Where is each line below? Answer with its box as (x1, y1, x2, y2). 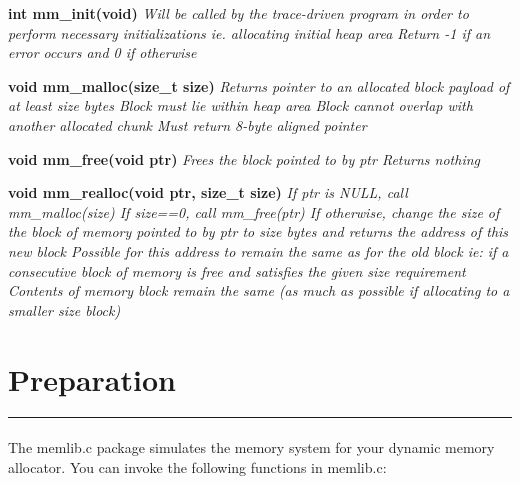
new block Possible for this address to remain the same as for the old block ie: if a (8, 240, 509, 261)
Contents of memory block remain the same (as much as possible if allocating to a (8, 280, 510, 301)
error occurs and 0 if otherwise (8, 42, 197, 63)
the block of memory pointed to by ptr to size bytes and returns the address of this (8, 221, 509, 242)
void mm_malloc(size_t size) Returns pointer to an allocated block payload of (8, 75, 510, 96)
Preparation (8, 358, 176, 399)
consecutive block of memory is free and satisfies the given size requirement (8, 260, 466, 281)
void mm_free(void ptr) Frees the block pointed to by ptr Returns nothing (8, 148, 480, 169)
